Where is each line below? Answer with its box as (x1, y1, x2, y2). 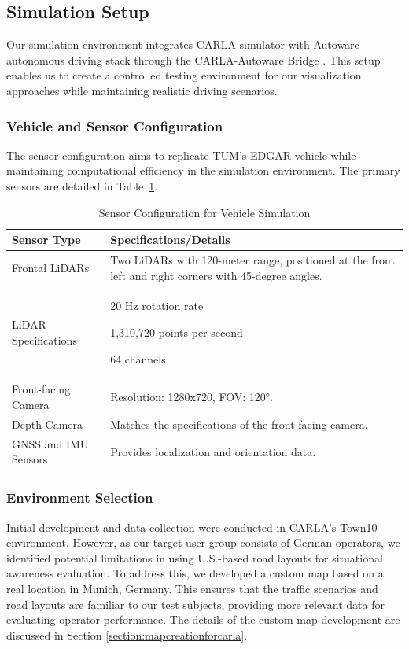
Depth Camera (12, 415, 83, 432)
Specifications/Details (110, 231, 230, 248)
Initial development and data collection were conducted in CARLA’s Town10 (6, 518, 378, 535)
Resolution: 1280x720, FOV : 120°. (110, 389, 273, 405)
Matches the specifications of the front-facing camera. (110, 415, 368, 432)
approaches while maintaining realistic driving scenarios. (6, 82, 278, 98)
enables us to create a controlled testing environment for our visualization (6, 67, 362, 83)
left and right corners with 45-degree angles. (110, 267, 322, 283)
